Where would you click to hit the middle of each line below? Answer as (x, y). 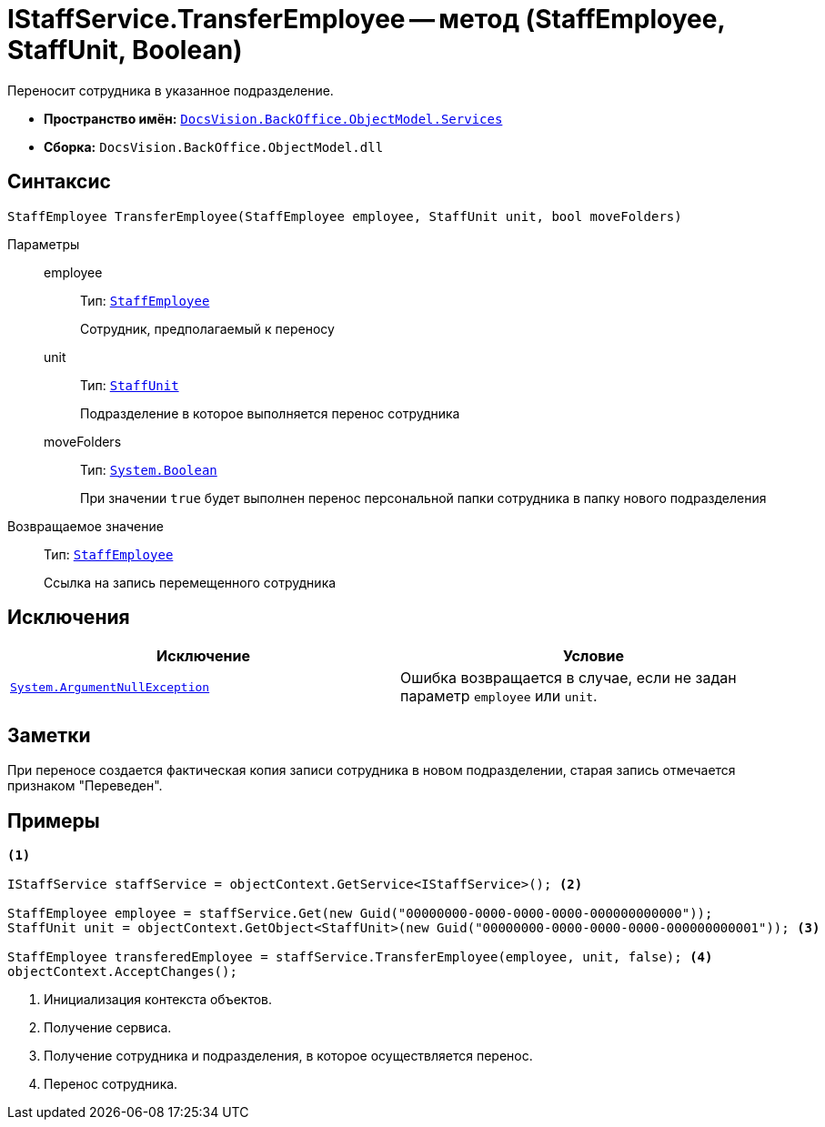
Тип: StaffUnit (130, 385)
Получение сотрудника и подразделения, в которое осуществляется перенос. (288, 1056)
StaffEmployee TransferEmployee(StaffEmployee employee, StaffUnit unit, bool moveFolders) (345, 216)
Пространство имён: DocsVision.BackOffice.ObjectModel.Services (273, 118)
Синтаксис (59, 182)
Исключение (203, 656)
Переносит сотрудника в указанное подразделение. (171, 90)
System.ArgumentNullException (110, 687)
